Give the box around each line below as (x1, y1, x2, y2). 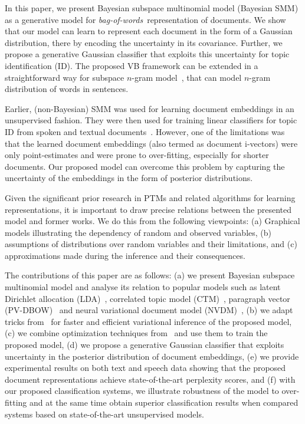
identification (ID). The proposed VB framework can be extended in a (5, 59, 258, 71)
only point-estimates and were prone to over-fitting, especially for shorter (5, 149, 269, 161)
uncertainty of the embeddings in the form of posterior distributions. (5, 172, 253, 184)
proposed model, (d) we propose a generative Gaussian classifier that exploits (5, 338, 284, 351)
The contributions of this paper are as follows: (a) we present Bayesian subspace (5, 269, 295, 281)
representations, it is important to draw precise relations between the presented (5, 203, 292, 215)
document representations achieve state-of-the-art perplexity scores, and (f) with (5, 373, 296, 385)
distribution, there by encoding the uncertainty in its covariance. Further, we (5, 36, 283, 48)
